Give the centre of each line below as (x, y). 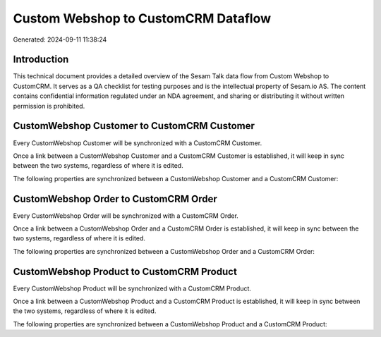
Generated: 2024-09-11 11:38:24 (60, 39)
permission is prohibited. (49, 106)
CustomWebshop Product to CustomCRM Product (125, 271)
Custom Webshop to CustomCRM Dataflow (142, 18)
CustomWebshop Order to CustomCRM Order (115, 198)
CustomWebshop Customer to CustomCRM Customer (134, 126)
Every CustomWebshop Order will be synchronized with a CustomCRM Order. (126, 216)
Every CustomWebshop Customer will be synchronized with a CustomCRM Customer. (138, 143)
